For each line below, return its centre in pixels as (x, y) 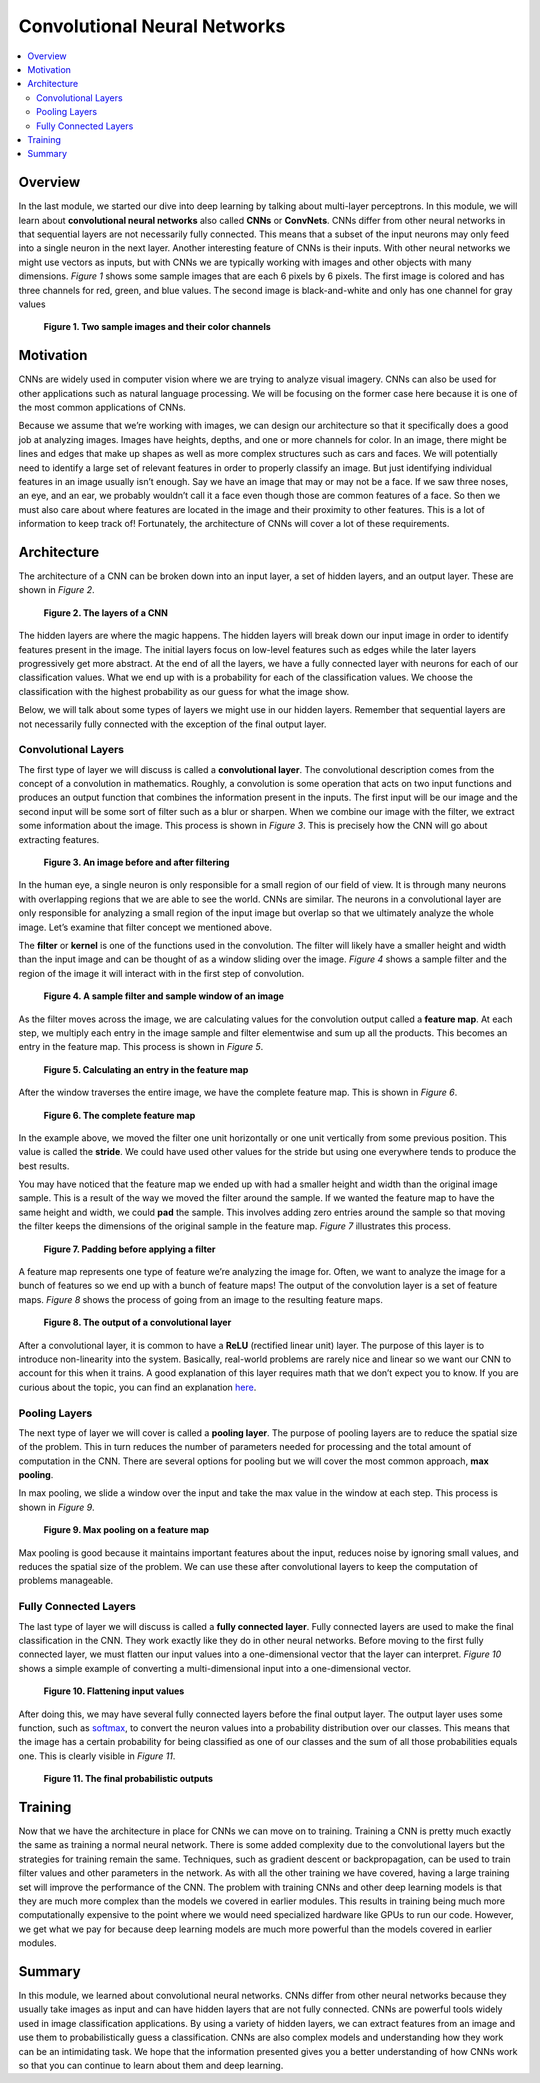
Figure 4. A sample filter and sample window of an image (164, 996)
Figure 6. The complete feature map (119, 1115)
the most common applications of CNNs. (102, 407)
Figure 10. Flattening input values (114, 1691)
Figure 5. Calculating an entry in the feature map (146, 1069)
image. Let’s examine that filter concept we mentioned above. (145, 927)
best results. (44, 1166)
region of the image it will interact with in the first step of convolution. (161, 973)
